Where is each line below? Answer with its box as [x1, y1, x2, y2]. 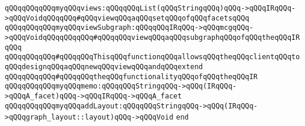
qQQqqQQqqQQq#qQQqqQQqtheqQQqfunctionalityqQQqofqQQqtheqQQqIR [5, 72, 258, 81]
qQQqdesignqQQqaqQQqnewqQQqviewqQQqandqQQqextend [5, 62, 203, 71]
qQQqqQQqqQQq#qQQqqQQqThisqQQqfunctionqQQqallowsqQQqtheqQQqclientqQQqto [5, 53, 300, 62]
